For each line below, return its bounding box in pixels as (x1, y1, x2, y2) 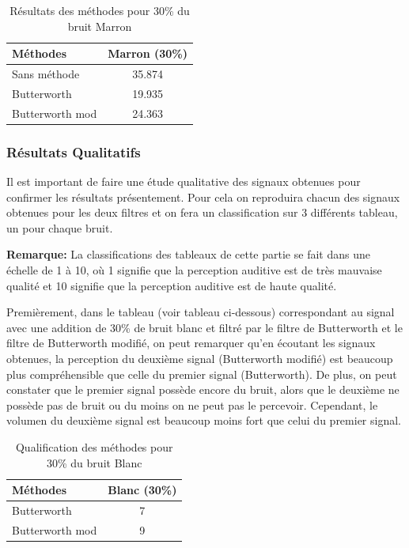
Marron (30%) (108, 45, 188, 62)
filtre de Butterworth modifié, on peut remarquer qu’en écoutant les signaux (6, 334, 376, 351)
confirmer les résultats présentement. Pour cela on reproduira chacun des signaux (6, 188, 400, 205)
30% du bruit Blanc (47, 454, 142, 471)
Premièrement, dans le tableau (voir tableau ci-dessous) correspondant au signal (6, 304, 395, 320)
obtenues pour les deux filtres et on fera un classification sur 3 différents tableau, (6, 204, 398, 221)
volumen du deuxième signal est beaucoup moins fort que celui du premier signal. (6, 412, 401, 429)
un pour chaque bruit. (6, 219, 113, 236)
